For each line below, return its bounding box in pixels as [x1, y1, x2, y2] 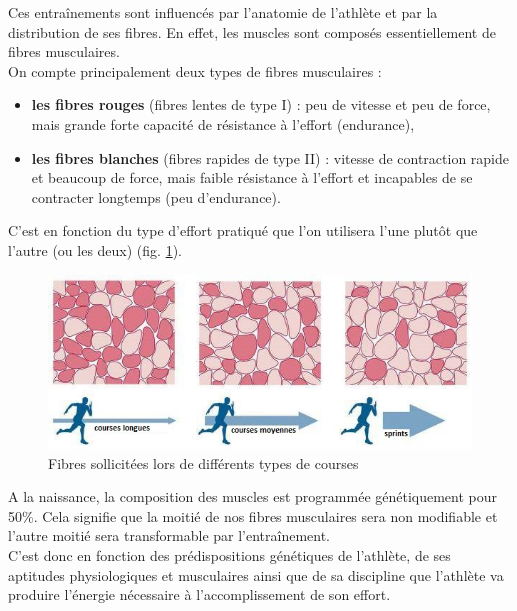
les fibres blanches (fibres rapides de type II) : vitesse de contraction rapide [31, 147, 510, 168]
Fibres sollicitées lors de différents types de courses [48, 452, 359, 473]
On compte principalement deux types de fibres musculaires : [8, 60, 382, 81]
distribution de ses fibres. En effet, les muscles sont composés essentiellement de [8, 21, 496, 42]
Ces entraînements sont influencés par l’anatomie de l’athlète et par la [8, 2, 438, 22]
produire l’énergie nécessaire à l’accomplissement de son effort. [8, 584, 391, 605]
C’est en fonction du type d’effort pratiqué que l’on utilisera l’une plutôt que [8, 220, 478, 241]
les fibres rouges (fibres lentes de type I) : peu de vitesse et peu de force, [31, 94, 491, 115]
